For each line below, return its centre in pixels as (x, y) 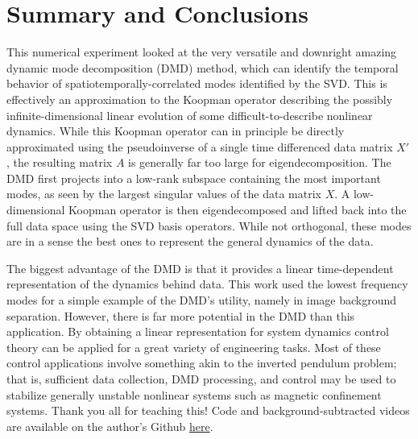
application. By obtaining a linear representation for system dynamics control (198, 331)
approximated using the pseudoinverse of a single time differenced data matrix (200, 146)
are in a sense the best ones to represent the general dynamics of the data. (190, 241)
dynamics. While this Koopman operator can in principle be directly (176, 131)
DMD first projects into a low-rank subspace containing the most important (194, 178)
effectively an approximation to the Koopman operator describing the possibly (200, 99)
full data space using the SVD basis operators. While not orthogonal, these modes (209, 225)
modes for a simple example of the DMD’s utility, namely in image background (202, 300)
